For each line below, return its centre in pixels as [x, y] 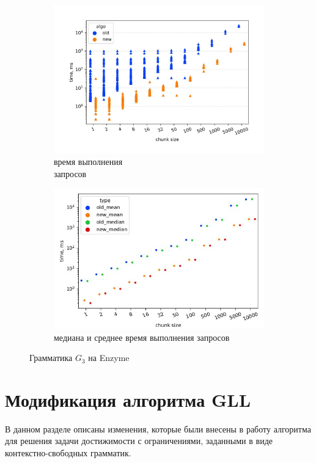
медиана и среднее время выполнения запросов [142, 337]
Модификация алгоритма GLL [128, 399]
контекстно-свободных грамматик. [68, 453]
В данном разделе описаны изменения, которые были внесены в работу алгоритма [158, 428]
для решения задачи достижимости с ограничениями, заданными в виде [139, 441]
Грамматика [51, 358]
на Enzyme [109, 358]
